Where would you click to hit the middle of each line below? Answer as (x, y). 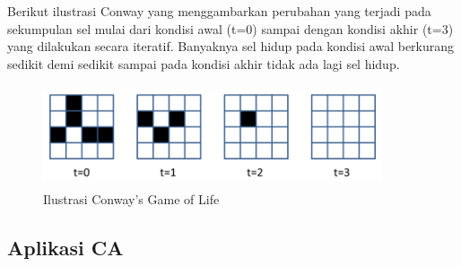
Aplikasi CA (65, 248)
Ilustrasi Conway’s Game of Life (131, 199)
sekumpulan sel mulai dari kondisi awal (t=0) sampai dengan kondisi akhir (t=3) (230, 28)
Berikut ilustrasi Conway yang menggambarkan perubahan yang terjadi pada (219, 11)
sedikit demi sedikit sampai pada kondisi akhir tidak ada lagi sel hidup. (204, 63)
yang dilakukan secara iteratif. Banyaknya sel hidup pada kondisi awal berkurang (231, 46)
